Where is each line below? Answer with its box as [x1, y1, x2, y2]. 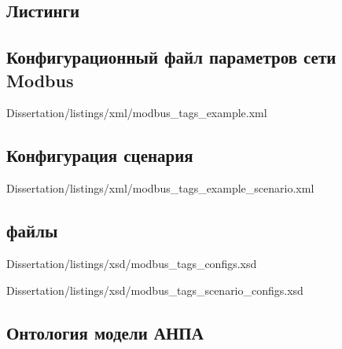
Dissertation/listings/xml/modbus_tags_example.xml [6, 105, 267, 121]
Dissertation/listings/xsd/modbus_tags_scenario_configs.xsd [6, 281, 303, 298]
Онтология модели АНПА [6, 320, 204, 344]
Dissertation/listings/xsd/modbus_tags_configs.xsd [6, 255, 257, 271]
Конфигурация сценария [6, 143, 193, 167]
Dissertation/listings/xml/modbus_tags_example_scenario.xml [6, 180, 314, 197]
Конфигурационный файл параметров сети [6, 45, 336, 69]
